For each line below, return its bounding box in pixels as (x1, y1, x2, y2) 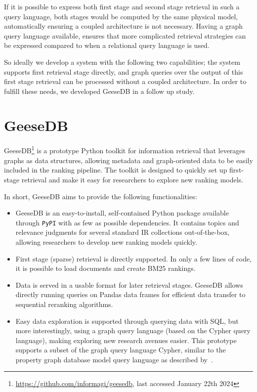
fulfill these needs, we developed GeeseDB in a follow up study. (4, 86, 195, 96)
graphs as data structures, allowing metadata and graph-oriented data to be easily (4, 155, 253, 165)
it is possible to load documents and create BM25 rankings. (15, 263, 196, 273)
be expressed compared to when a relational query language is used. (4, 40, 210, 50)
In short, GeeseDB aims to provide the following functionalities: (4, 191, 197, 201)
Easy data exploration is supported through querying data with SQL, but (15, 315, 239, 326)
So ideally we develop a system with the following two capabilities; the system (4, 56, 240, 67)
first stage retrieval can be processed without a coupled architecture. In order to (4, 76, 247, 87)
